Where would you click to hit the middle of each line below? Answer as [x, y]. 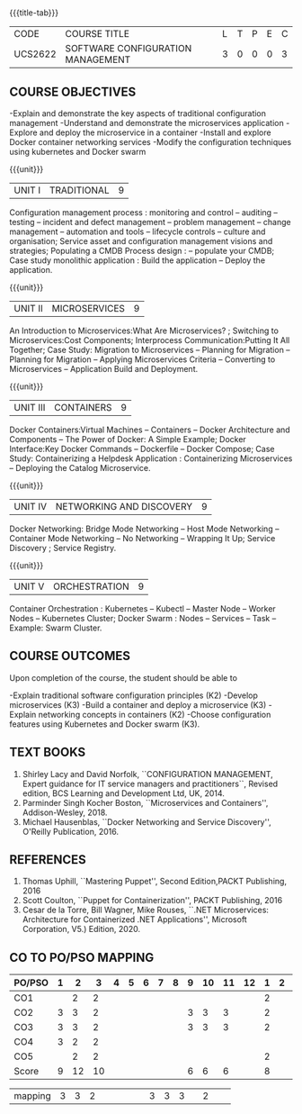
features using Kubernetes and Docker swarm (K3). [105, 724]
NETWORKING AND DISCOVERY [124, 507]
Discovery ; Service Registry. [63, 548]
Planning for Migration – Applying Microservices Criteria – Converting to [142, 359]
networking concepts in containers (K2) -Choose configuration [155, 714]
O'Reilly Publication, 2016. [71, 831]
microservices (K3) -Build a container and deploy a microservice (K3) [138, 704]
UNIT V [29, 586]
